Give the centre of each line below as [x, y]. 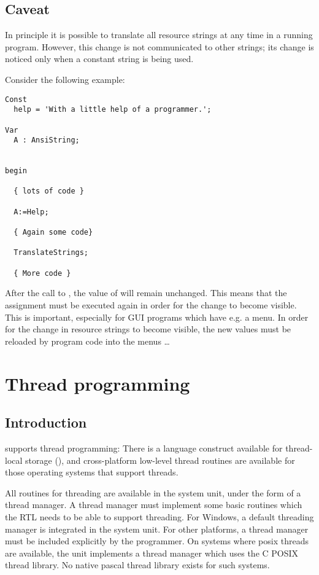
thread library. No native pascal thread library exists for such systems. [137, 565]
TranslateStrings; [51, 253]
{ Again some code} [53, 233]
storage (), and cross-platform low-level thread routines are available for [160, 460]
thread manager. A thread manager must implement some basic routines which [154, 505]
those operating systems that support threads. [92, 472]
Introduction [46, 422]
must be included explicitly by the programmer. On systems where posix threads [157, 541]
